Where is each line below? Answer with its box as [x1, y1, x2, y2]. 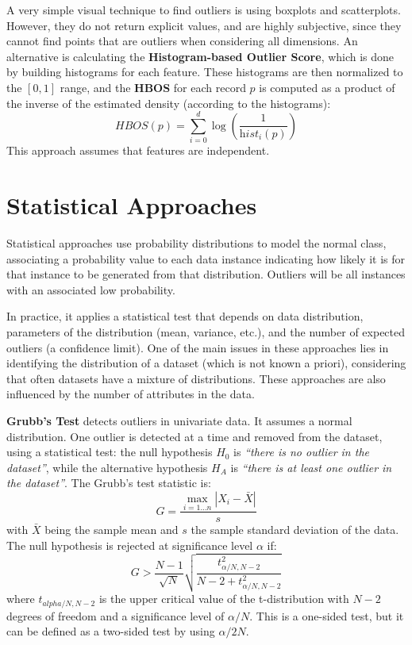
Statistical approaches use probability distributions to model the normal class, [6, 235, 387, 251]
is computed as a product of [259, 79, 395, 95]
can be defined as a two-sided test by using [6, 623, 215, 639]
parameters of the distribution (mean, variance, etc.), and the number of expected [6, 323, 406, 340]
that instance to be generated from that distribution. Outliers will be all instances [6, 266, 406, 282]
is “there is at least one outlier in [230, 459, 392, 475]
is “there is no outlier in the [233, 443, 369, 460]
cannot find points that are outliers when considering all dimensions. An [6, 33, 358, 49]
